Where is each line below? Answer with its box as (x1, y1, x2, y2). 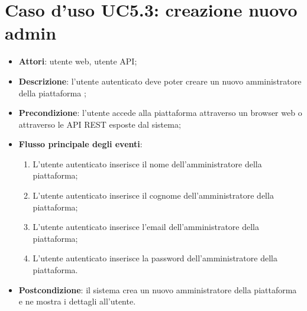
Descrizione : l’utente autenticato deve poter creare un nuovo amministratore (18, 74, 302, 87)
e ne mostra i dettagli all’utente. (18, 295, 136, 307)
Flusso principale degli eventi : (18, 138, 143, 150)
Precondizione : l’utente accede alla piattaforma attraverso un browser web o (18, 106, 302, 119)
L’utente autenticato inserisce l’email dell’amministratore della (33, 221, 260, 233)
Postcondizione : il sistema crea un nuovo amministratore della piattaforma (18, 283, 297, 296)
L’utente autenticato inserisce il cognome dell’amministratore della (33, 189, 274, 202)
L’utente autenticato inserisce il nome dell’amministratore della (33, 157, 262, 170)
